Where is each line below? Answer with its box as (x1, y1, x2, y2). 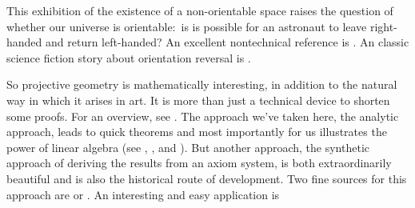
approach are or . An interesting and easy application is (6, 186, 280, 202)
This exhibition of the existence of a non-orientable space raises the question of (6, 2, 393, 18)
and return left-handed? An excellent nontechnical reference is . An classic (46, 34, 409, 50)
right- (369, 18, 397, 34)
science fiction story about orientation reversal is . (6, 49, 251, 66)
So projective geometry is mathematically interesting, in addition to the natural (6, 76, 397, 93)
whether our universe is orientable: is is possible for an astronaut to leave (6, 18, 367, 34)
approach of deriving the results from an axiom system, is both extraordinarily (6, 154, 392, 171)
